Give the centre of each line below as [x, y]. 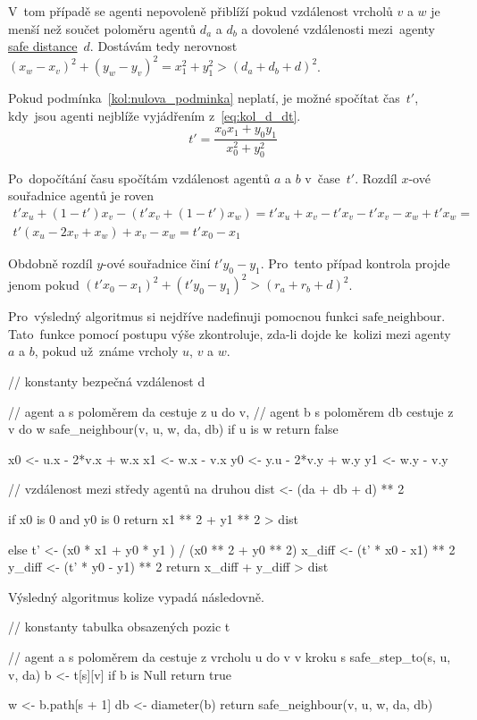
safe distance [43, 46]
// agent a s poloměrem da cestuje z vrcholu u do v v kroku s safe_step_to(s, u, [230, 657]
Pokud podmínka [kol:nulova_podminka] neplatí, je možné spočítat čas [204, 98]
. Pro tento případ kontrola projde [355, 263]
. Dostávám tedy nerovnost [163, 46]
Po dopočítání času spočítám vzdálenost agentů [139, 178]
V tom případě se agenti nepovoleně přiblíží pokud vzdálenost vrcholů [201, 11]
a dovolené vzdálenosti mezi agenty [339, 28]
